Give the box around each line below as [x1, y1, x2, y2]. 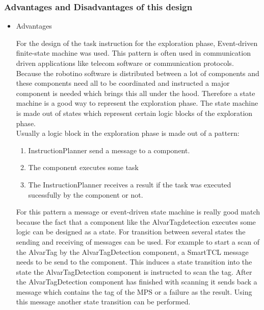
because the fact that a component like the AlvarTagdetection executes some [16, 216, 256, 227]
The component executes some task [28, 162, 139, 173]
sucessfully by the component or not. [28, 189, 143, 200]
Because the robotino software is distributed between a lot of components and [16, 67, 259, 78]
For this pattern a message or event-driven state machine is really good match [16, 206, 260, 217]
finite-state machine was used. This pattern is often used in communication [16, 47, 251, 58]
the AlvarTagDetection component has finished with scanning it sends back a [16, 276, 257, 287]
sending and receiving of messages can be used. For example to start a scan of [16, 236, 259, 247]
